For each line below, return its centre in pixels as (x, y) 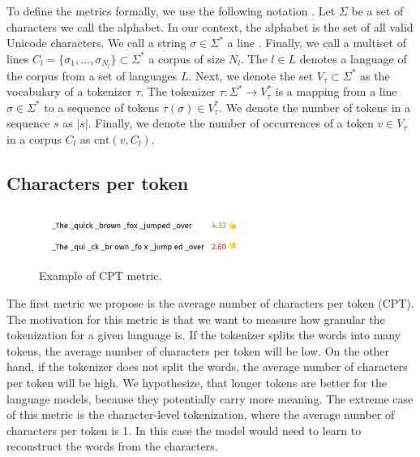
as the (375, 75)
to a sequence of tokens (102, 107)
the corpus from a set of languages (92, 75)
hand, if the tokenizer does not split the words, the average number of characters (207, 366)
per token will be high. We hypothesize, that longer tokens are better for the (197, 382)
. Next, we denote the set (251, 75)
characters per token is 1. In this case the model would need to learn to (184, 430)
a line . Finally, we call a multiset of (317, 43)
